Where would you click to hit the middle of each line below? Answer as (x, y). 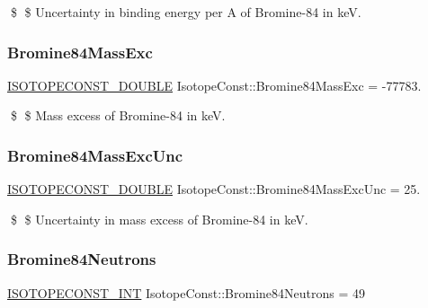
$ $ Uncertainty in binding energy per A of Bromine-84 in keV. (186, 12)
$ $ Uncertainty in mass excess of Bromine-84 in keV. (159, 219)
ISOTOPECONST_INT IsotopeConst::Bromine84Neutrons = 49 (186, 292)
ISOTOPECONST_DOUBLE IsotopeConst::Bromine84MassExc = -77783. (214, 85)
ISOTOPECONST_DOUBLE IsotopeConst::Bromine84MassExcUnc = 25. (214, 189)
